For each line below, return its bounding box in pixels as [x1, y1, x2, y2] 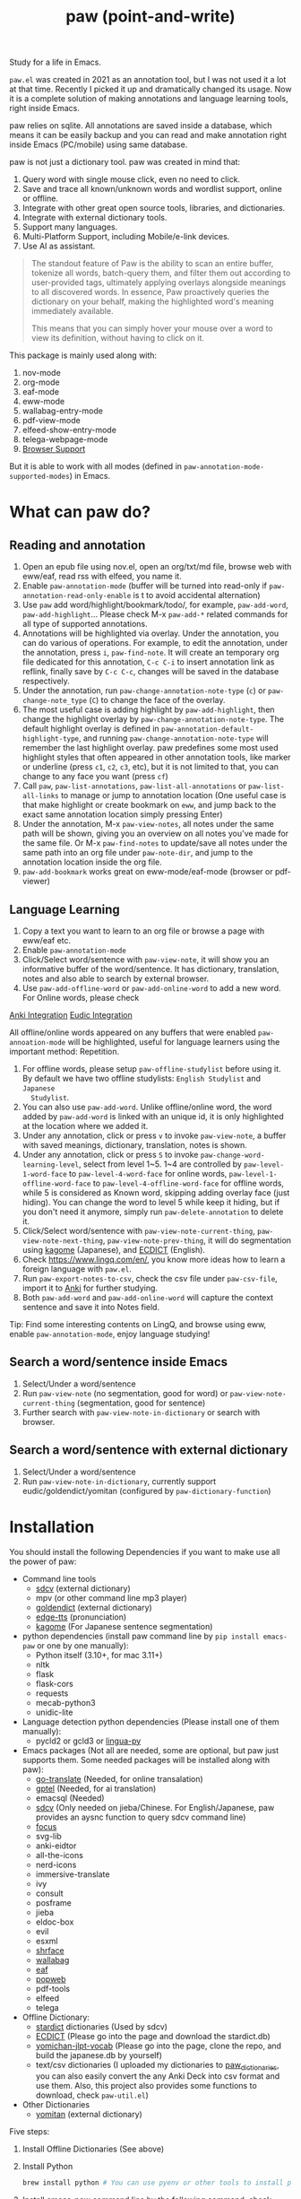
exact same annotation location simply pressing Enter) [21, 809, 223, 820]
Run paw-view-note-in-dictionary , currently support [21, 1475, 217, 1486]
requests [35, 1688, 69, 1699]
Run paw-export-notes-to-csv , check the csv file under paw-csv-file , [21, 1273, 278, 1283]
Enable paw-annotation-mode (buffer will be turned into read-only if [21, 580, 267, 591]
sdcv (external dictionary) [35, 1583, 132, 1594]
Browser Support [21, 444, 86, 455]
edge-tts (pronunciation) [35, 1612, 127, 1622]
